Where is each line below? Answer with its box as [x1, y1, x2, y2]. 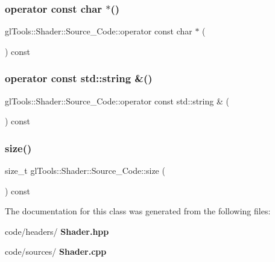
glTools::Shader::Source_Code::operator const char [5, 25, 192, 37]
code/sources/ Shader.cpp [5, 245, 107, 258]
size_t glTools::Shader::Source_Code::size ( [5, 164, 165, 177]
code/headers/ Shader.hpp [5, 225, 109, 237]
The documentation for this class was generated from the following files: [5, 205, 271, 217]
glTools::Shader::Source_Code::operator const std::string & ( [5, 94, 229, 107]
